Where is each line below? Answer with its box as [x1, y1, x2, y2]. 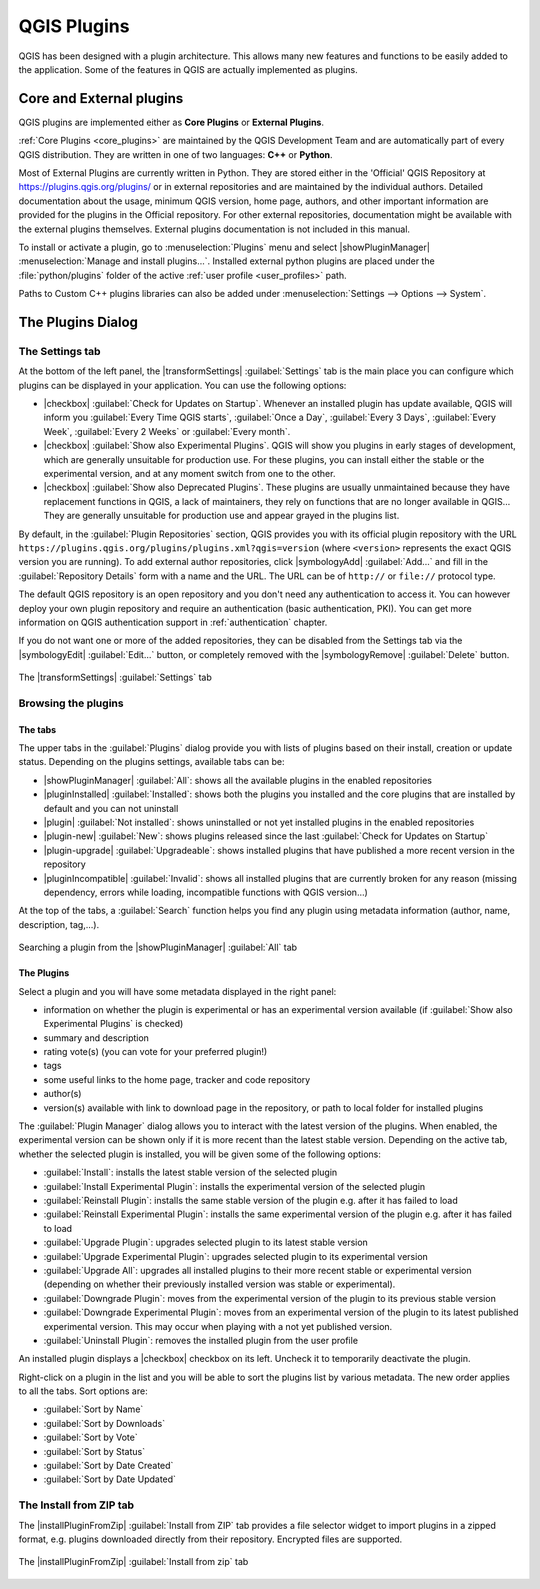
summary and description [43, 1031, 150, 1044]
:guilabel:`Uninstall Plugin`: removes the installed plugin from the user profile [43, 1334, 359, 1346]
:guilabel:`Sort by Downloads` [43, 1417, 165, 1429]
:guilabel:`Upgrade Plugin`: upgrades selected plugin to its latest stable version [43, 1236, 369, 1249]
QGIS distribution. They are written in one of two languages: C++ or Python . [18, 148, 334, 160]
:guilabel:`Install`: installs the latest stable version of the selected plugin [43, 1166, 338, 1179]
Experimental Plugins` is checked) [43, 1018, 184, 1030]
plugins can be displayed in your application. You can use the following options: [18, 379, 347, 391]
